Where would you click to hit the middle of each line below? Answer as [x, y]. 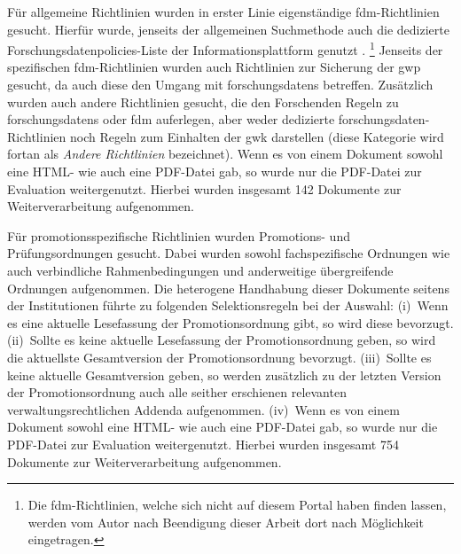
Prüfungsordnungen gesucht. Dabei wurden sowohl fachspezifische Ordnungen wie [229, 253]
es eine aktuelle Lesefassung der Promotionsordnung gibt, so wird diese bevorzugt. [230, 322]
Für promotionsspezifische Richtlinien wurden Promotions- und [179, 235]
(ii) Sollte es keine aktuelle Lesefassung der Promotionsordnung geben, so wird [222, 340]
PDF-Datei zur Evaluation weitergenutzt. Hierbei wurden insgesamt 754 [203, 444]
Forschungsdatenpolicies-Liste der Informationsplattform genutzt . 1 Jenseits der [225, 48]
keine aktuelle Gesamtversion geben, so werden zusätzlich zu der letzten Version [224, 375]
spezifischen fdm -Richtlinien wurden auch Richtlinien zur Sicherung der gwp [214, 67]
